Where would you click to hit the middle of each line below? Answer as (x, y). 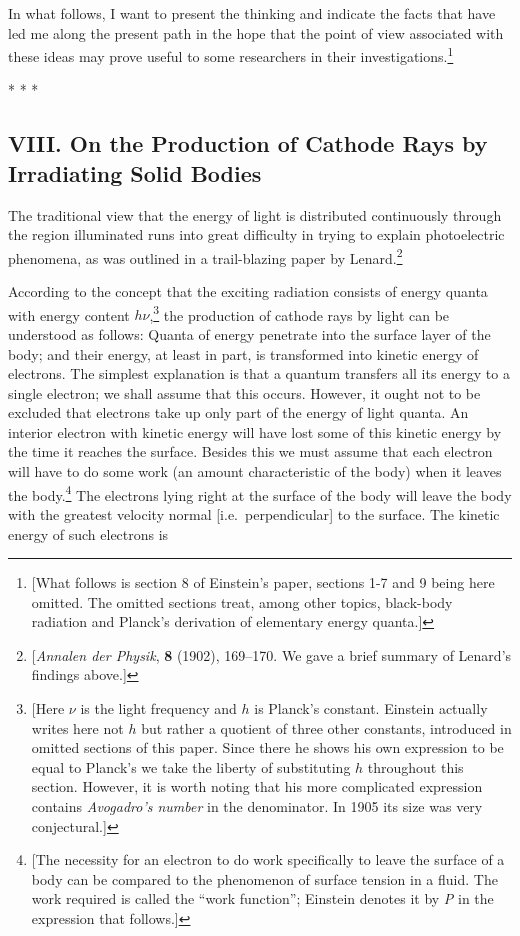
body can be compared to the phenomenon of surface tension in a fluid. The (264, 878)
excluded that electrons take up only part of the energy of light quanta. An (238, 412)
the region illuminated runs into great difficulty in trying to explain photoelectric (256, 234)
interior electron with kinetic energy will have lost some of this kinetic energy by (255, 431)
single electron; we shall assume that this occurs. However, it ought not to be (244, 392)
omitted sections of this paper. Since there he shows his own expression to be (267, 747)
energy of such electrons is (88, 533)
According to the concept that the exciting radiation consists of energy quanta (248, 291)
